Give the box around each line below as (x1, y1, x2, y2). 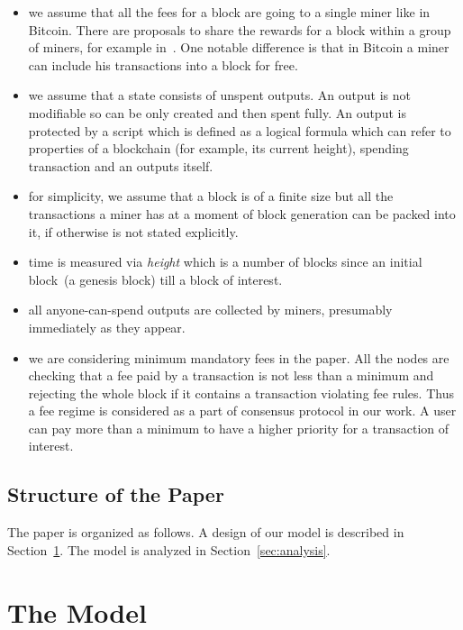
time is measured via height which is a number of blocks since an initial (28, 252, 422, 271)
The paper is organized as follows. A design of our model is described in (7, 523, 404, 542)
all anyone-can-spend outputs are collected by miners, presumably (28, 300, 393, 319)
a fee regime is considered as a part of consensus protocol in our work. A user (28, 401, 457, 420)
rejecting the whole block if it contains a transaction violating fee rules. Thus (28, 383, 454, 402)
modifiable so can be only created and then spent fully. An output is (28, 103, 406, 122)
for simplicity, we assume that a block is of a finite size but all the (28, 187, 394, 205)
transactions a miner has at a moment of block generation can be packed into (28, 204, 456, 223)
